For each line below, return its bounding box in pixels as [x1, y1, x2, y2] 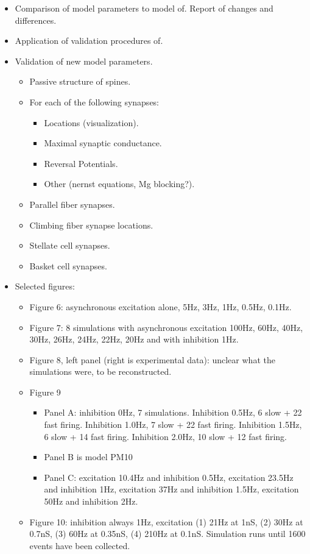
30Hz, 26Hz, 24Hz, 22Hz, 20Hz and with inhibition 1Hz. [29, 333, 239, 346]
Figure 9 [29, 385, 61, 398]
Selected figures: [15, 280, 75, 293]
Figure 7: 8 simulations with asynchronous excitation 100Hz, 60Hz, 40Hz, [29, 321, 303, 333]
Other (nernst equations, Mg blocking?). [44, 177, 195, 190]
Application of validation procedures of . [15, 34, 163, 47]
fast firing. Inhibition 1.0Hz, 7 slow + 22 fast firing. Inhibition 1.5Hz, [44, 418, 302, 431]
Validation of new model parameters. [15, 54, 153, 67]
